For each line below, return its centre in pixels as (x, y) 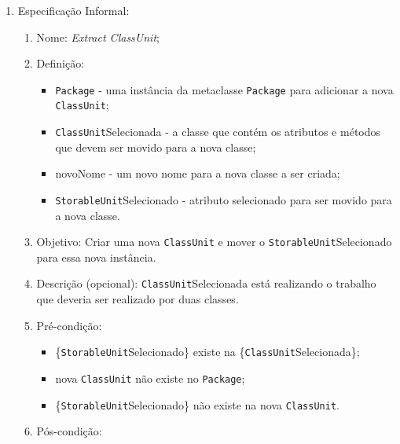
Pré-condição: (69, 325)
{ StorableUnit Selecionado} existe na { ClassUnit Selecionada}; (207, 352)
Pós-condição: (69, 431)
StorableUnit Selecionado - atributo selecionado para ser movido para (224, 199)
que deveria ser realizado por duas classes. (138, 299)
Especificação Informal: (73, 10)
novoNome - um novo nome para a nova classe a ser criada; (198, 173)
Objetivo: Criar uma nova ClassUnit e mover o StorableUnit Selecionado (214, 242)
